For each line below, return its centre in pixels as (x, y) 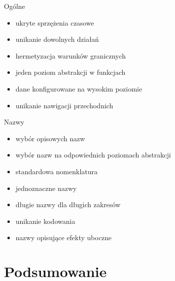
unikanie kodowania (45, 221)
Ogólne (15, 6)
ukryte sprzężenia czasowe (55, 22)
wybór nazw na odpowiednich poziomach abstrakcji (93, 155)
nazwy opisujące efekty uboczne (64, 237)
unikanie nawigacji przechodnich (64, 105)
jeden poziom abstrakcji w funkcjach (70, 72)
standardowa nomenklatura (57, 171)
